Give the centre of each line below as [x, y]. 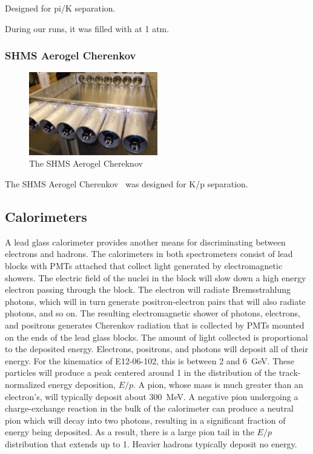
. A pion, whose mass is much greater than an [218, 384]
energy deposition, [82, 384]
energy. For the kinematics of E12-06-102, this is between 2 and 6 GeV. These [150, 360]
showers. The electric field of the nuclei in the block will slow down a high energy [156, 277]
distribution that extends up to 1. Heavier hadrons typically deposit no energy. [151, 443]
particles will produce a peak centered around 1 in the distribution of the [140, 372]
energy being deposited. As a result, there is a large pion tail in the [130, 432]
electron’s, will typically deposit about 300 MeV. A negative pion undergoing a [152, 396]
